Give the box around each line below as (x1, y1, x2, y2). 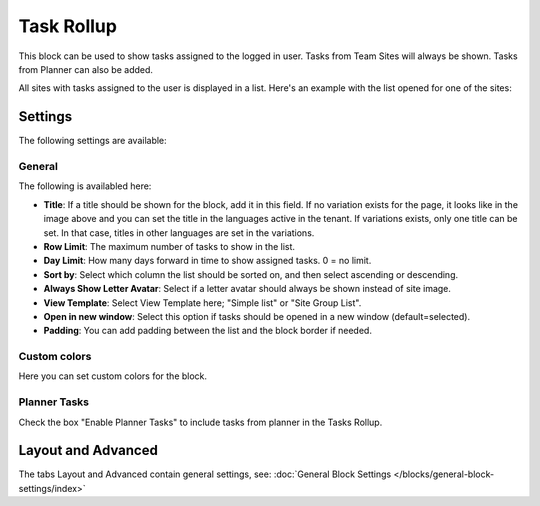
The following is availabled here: (18, 180, 152, 192)
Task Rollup (18, 15, 117, 37)
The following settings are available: (18, 135, 167, 147)
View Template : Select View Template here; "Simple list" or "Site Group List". (43, 296, 362, 309)
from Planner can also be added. (18, 63, 154, 75)
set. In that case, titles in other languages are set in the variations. (43, 226, 315, 239)
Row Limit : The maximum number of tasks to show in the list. (43, 240, 295, 252)
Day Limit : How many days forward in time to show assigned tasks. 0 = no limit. (43, 255, 372, 267)
